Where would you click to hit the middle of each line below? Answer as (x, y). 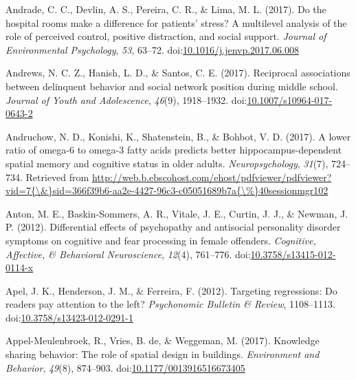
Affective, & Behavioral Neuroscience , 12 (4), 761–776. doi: (128, 254)
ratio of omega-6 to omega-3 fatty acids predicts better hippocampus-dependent (174, 150)
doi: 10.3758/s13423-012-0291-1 (69, 317)
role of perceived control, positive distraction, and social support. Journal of (166, 36)
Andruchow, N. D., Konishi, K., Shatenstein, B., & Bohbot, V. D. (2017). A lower (178, 136)
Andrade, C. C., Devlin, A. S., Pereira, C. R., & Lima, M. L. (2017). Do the (166, 9)
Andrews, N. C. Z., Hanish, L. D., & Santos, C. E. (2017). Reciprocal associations (178, 73)
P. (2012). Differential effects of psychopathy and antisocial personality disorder (173, 227)
